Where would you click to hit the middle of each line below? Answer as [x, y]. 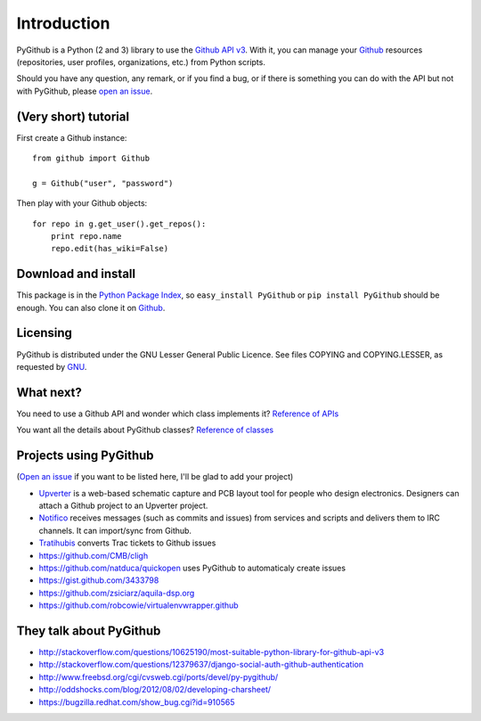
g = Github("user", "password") [103, 183]
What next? [49, 392]
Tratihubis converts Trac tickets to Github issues [127, 543]
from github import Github [91, 159]
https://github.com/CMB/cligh [94, 555]
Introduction [63, 23]
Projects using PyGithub [86, 456]
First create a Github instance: [72, 137]
